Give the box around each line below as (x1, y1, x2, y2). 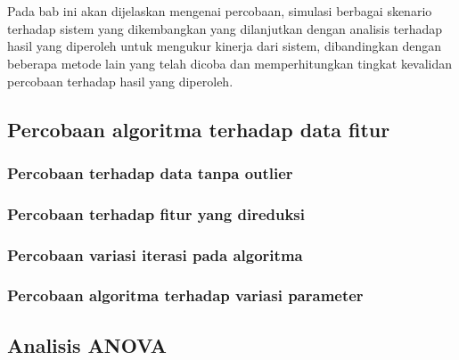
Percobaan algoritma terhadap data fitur (7, 115, 390, 143)
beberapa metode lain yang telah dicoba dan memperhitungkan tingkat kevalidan (7, 53, 453, 72)
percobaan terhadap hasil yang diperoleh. (7, 71, 234, 90)
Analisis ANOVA (7, 331, 168, 358)
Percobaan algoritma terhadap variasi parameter (7, 284, 364, 307)
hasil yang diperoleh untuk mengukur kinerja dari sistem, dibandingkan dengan (7, 37, 441, 55)
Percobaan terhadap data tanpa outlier (7, 161, 293, 184)
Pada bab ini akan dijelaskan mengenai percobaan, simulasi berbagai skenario (7, 2, 432, 20)
